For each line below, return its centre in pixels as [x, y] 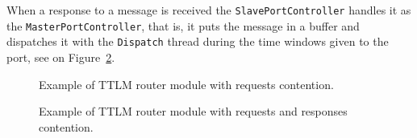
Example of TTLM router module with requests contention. [186, 84]
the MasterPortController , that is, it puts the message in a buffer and [183, 25]
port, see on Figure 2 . [61, 57]
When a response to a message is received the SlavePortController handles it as [209, 10]
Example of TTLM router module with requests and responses [193, 111]
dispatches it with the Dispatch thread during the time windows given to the [198, 41]
